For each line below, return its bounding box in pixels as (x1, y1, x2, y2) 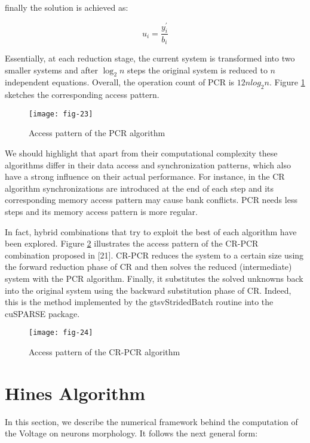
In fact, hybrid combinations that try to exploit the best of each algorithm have (5, 225, 297, 238)
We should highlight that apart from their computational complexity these (5, 146, 278, 159)
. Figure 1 (269, 76, 305, 88)
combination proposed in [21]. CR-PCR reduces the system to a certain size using (5, 248, 304, 261)
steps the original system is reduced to (127, 63, 268, 76)
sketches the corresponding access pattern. (5, 88, 159, 101)
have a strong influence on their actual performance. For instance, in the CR (5, 170, 285, 183)
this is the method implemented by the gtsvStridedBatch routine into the (5, 296, 274, 308)
